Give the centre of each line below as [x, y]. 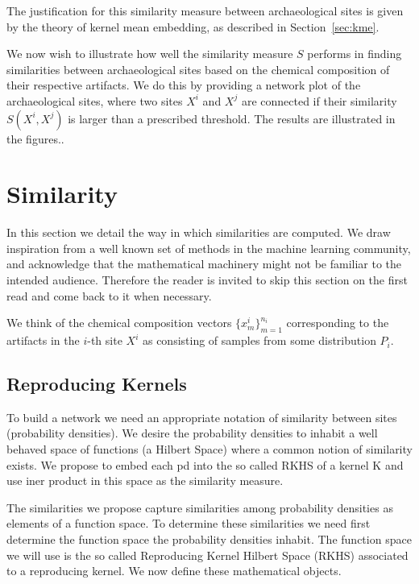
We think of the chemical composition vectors [119, 323]
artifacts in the [43, 340]
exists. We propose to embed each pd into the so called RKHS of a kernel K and [205, 464]
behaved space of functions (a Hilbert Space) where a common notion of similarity [209, 449]
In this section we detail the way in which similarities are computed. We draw [199, 232]
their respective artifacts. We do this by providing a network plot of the [184, 85]
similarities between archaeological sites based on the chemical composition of [198, 69]
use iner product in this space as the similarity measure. [145, 480]
